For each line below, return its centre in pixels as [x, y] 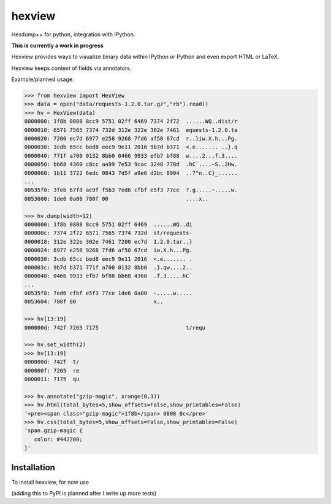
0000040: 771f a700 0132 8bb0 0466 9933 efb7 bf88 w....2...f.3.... [131, 156]
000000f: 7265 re [52, 370]
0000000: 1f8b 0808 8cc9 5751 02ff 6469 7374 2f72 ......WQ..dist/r [131, 122]
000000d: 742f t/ [52, 362]
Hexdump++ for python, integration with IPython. [73, 34]
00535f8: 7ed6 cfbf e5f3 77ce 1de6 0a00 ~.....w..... [108, 293]
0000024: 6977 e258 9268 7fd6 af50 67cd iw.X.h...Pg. [108, 250]
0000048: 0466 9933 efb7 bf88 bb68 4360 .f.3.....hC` [108, 276]
